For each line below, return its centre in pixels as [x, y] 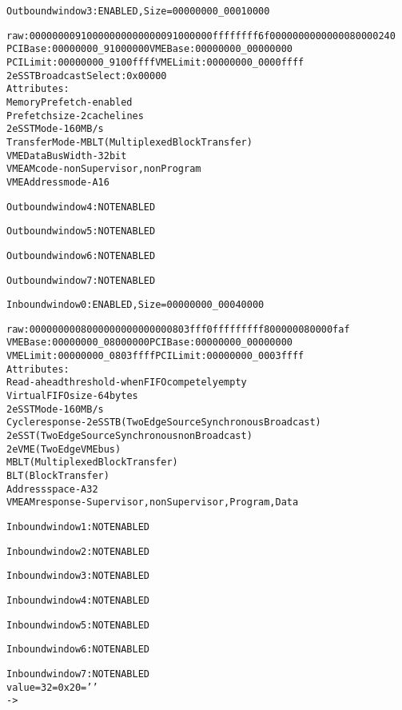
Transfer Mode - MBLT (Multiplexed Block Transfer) [129, 142]
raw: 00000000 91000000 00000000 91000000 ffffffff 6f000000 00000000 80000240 [201, 36]
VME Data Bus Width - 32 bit [67, 156]
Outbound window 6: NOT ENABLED [81, 255]
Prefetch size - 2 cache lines [75, 116]
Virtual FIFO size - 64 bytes [72, 396]
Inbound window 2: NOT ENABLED [78, 551]
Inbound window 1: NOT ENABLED [78, 527]
